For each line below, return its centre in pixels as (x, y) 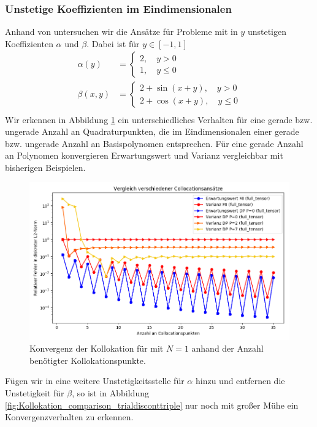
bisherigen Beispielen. (45, 167)
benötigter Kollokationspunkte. (88, 360)
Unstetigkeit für (35, 392)
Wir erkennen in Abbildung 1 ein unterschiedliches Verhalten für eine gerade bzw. (159, 119)
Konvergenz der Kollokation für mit (97, 348)
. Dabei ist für (113, 43)
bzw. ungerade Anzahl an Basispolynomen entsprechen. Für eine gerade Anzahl (154, 143)
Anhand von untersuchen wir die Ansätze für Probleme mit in (121, 32)
